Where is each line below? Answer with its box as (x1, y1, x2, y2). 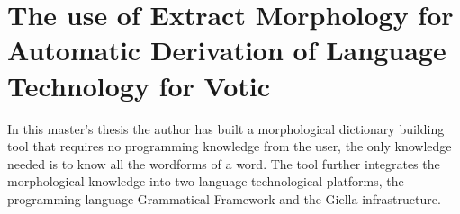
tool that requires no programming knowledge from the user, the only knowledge (7, 137, 452, 156)
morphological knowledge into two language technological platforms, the (7, 172, 404, 191)
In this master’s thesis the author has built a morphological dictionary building (7, 119, 445, 138)
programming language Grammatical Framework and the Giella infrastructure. (7, 189, 441, 208)
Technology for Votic (7, 67, 271, 103)
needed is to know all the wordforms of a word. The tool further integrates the (7, 154, 440, 173)
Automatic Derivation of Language (7, 31, 446, 68)
